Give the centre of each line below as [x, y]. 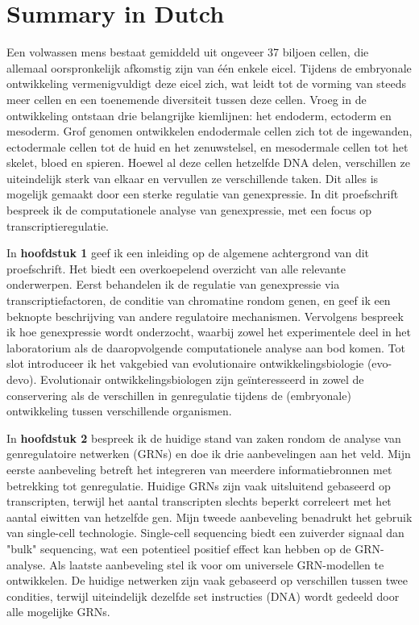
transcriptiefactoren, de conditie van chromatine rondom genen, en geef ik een [199, 300]
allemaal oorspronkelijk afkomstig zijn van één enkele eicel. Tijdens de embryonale [209, 67]
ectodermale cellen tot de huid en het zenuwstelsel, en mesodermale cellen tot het [207, 146]
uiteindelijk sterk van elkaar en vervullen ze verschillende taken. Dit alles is [193, 178]
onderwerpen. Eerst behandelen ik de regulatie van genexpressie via [173, 284]
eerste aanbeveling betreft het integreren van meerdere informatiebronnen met [199, 469]
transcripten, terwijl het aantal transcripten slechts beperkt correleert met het [199, 501]
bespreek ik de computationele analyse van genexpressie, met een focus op [189, 210]
